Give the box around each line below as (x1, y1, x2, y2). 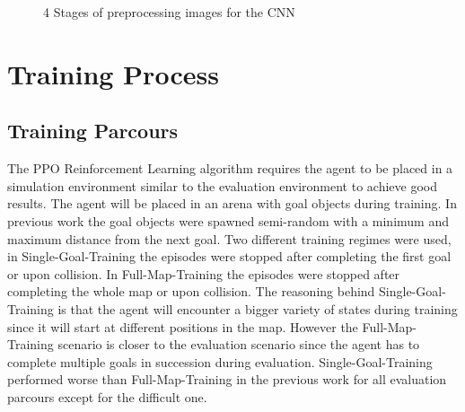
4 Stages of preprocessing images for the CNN (43, 3, 295, 21)
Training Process (7, 55, 219, 92)
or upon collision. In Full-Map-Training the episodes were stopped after (7, 264, 400, 283)
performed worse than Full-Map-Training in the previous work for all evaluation (7, 370, 447, 389)
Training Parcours (7, 117, 179, 145)
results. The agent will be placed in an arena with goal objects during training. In (7, 194, 457, 213)
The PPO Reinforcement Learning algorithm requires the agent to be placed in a (7, 159, 453, 178)
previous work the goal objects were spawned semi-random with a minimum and (7, 211, 449, 230)
